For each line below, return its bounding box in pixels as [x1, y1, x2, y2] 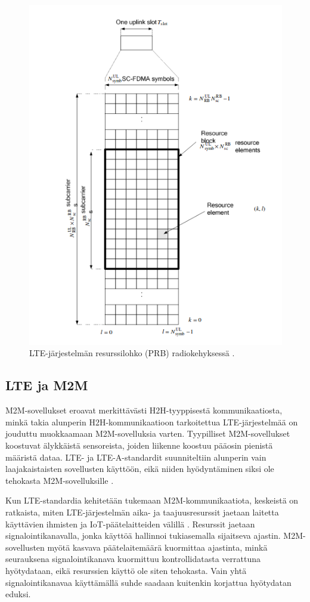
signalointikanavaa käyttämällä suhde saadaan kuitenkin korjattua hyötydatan [5, 576, 292, 588]
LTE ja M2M [5, 376, 88, 394]
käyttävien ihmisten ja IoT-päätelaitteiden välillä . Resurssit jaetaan [5, 517, 255, 530]
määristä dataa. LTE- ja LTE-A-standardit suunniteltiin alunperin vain [5, 450, 266, 463]
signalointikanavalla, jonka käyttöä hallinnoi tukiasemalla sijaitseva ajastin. [5, 529, 281, 542]
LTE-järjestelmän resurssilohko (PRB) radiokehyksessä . [29, 347, 235, 359]
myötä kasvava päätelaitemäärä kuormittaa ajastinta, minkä [47, 541, 268, 553]
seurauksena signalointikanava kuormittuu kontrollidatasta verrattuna [5, 552, 261, 565]
